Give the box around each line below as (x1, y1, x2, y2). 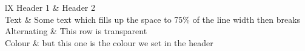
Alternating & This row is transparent (5, 25, 147, 37)
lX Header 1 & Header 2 (5, 1, 96, 13)
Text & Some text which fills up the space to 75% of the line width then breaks (5, 13, 301, 25)
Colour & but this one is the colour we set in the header (5, 36, 213, 49)
